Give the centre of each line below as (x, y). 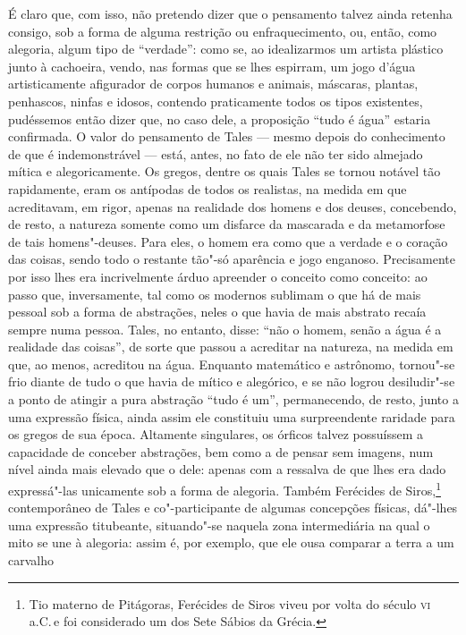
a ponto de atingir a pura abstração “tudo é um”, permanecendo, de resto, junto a (233, 399)
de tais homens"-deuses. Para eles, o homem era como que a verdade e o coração (228, 241)
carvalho (31, 560)
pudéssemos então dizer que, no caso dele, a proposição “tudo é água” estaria (220, 119)
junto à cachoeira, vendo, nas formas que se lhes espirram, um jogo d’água (212, 66)
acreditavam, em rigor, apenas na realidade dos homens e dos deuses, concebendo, (233, 206)
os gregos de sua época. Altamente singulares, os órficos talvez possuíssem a (216, 434)
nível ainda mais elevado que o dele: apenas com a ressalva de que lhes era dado (227, 469)
